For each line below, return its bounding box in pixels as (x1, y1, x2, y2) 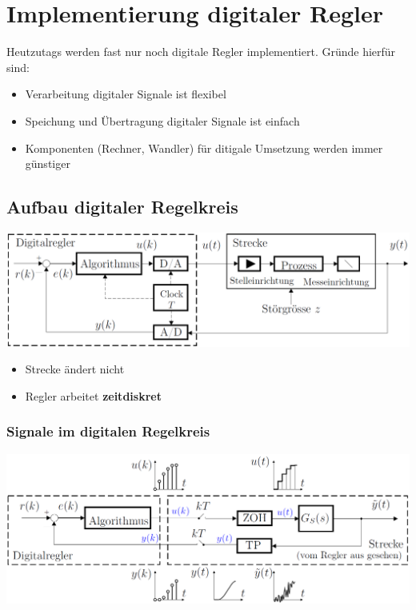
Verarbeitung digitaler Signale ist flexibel (25, 86, 226, 102)
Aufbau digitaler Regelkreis (6, 194, 238, 219)
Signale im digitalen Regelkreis (6, 421, 210, 441)
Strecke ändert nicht (25, 361, 125, 377)
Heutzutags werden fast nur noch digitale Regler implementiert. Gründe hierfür (6, 43, 396, 60)
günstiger (25, 155, 70, 172)
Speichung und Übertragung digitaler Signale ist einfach (25, 112, 300, 129)
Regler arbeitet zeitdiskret (25, 387, 162, 404)
